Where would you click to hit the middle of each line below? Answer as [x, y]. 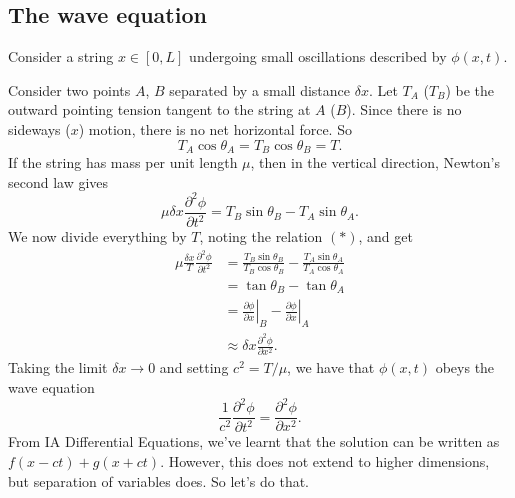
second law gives [58, 181]
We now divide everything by [97, 236]
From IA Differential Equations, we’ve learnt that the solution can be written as [254, 441]
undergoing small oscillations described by [318, 56]
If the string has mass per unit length [123, 162]
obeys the [465, 367]
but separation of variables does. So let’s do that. [159, 480]
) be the [470, 89]
